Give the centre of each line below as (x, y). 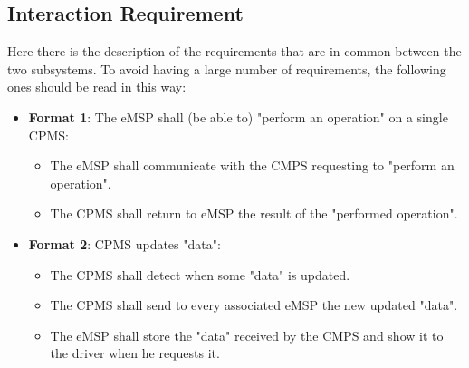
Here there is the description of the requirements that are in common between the (234, 51)
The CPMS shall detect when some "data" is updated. (200, 274)
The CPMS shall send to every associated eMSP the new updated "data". (254, 305)
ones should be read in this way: (97, 87)
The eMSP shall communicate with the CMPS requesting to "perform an (252, 165)
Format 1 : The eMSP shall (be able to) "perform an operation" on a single (238, 116)
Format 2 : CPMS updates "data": (124, 243)
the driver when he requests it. (135, 353)
